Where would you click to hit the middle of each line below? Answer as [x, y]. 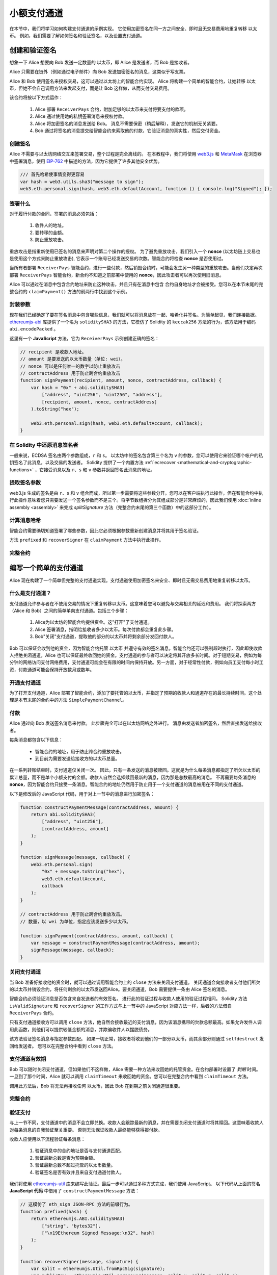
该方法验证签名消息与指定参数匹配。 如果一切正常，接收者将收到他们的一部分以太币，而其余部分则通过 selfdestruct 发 [137, 1039]
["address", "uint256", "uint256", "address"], [102, 395]
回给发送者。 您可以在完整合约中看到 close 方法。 [63, 1046]
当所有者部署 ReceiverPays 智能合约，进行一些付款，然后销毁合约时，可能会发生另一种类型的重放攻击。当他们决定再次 [136, 268]
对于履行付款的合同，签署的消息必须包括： [54, 214]
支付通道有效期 [28, 1059]
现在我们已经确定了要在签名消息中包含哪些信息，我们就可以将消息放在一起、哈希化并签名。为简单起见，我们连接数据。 [134, 315]
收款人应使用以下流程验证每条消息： [47, 1139]
